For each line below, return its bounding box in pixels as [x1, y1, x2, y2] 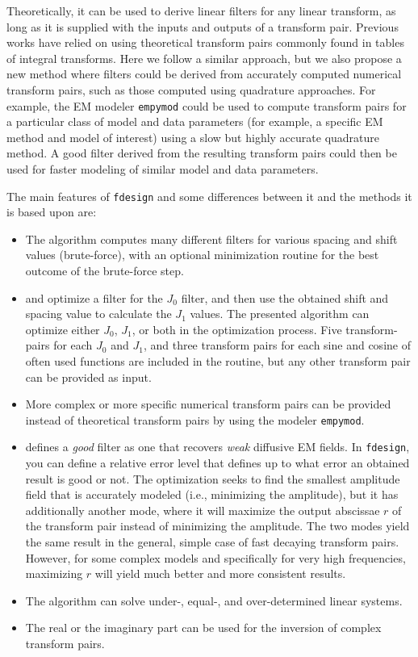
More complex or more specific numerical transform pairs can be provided [25, 395, 391, 412]
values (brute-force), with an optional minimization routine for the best [25, 246, 379, 263]
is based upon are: [6, 203, 97, 220]
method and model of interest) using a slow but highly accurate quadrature [6, 128, 380, 145]
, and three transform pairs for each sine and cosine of [143, 337, 411, 354]
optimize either [25, 320, 100, 337]
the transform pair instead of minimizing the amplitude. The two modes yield [25, 517, 410, 534]
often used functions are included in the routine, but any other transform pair [25, 353, 411, 369]
